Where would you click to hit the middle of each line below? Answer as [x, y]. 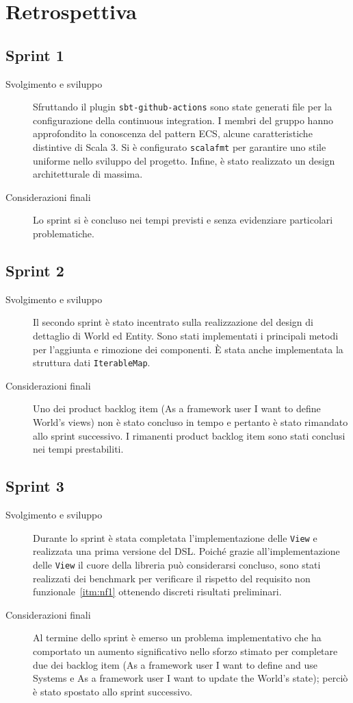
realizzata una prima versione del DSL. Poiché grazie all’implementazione [186, 551]
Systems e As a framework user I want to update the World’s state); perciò [191, 678]
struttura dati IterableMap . [92, 362]
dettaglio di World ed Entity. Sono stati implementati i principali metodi [186, 336]
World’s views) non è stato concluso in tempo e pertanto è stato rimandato [191, 422]
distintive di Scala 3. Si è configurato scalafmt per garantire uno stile [180, 147]
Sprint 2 [35, 271]
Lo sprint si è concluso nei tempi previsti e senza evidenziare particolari [183, 220]
